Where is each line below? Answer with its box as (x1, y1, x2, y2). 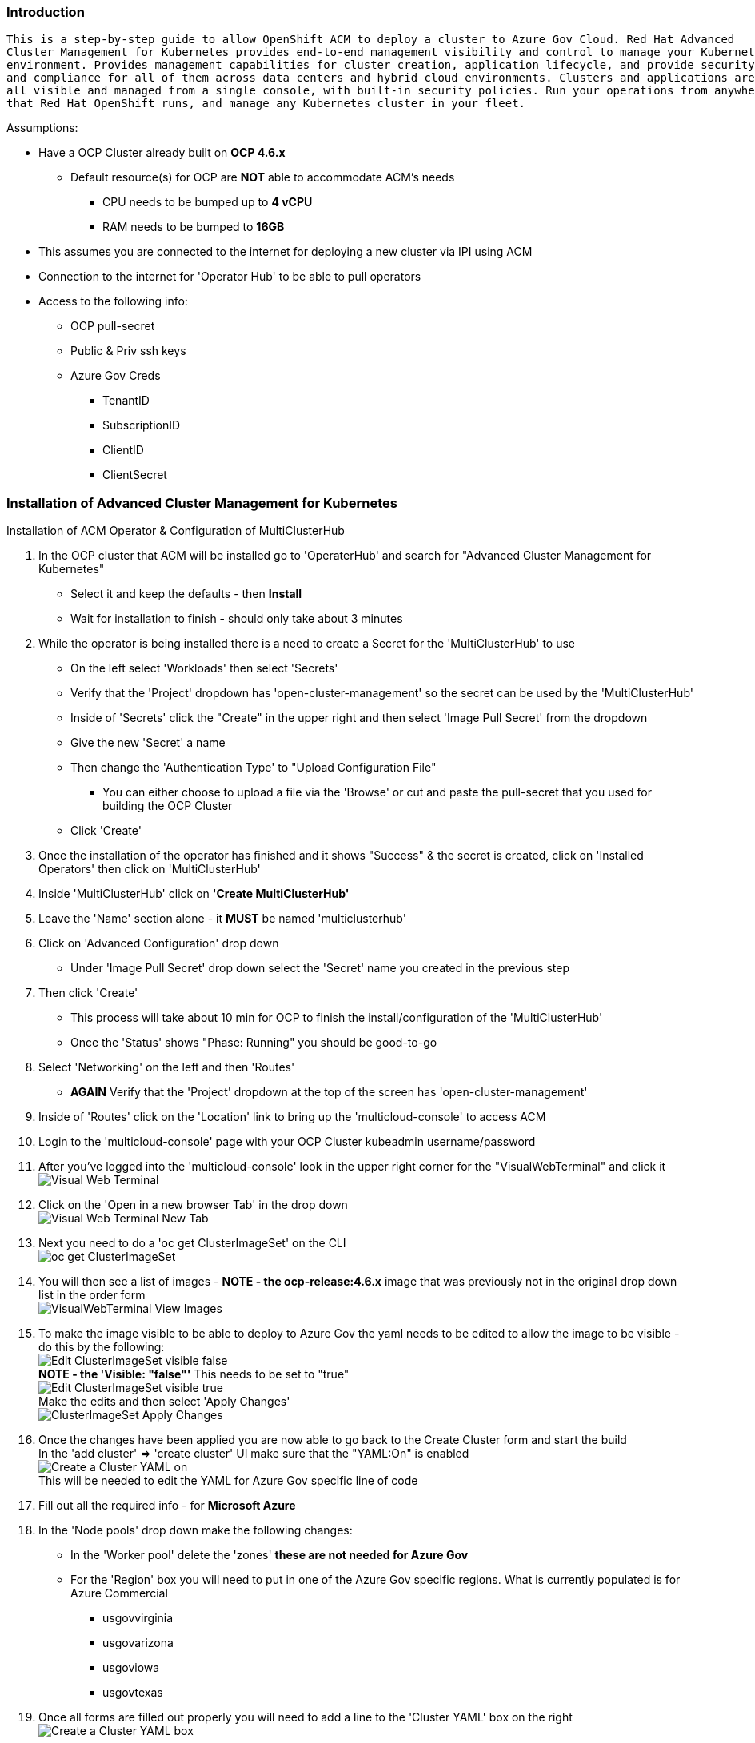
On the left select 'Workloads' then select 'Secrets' (70, 661, 338, 676)
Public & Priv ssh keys (70, 344, 186, 358)
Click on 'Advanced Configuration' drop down (38, 936, 279, 951)
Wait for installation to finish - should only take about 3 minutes (70, 612, 403, 626)
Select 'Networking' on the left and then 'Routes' (38, 1060, 295, 1075)
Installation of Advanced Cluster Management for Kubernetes (6, 494, 397, 511)
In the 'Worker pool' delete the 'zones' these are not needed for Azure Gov (70, 1548, 469, 1562)
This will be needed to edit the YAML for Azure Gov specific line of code (38, 1474, 418, 1488)
